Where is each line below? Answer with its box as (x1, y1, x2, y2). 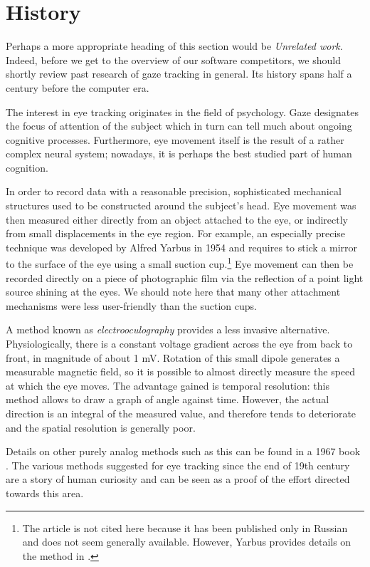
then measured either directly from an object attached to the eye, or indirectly (6, 212, 348, 227)
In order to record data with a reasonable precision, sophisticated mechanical (6, 184, 342, 199)
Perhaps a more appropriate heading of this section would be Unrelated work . (6, 38, 343, 53)
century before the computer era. (6, 80, 149, 95)
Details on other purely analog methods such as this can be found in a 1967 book (6, 444, 361, 459)
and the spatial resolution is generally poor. (6, 420, 196, 435)
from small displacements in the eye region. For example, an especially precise (6, 226, 346, 241)
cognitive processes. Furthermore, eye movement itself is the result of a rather (6, 132, 344, 147)
